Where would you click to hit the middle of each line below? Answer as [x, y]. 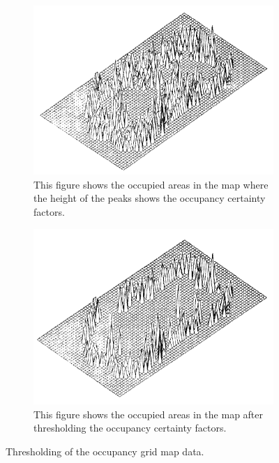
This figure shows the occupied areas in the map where [151, 184]
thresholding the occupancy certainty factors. [130, 428]
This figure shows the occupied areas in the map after [149, 414]
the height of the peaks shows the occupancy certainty [150, 198]
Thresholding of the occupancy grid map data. [105, 451]
